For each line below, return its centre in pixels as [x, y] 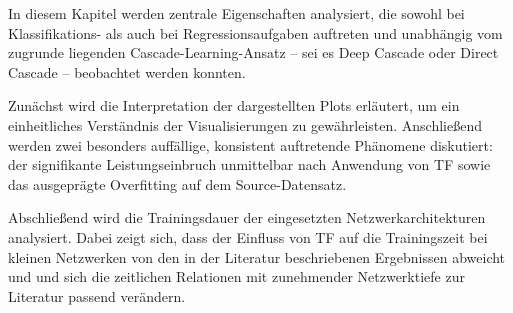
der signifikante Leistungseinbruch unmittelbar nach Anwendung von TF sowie [249, 164]
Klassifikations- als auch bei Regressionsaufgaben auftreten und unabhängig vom [255, 32]
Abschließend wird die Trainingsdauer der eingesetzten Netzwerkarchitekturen [247, 217]
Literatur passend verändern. [97, 295]
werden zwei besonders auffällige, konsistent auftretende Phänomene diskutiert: [250, 144]
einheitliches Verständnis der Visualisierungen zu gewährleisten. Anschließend [245, 124]
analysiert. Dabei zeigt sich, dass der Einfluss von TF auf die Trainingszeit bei [248, 236]
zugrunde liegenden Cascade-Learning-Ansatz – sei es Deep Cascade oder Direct [253, 52]
